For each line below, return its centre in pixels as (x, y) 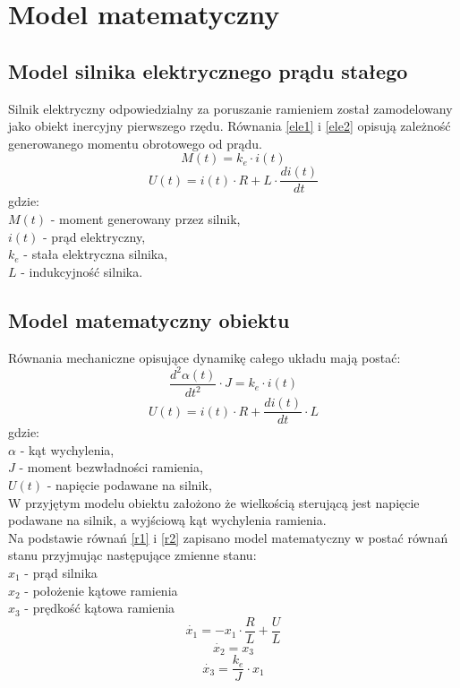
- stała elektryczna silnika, (96, 254)
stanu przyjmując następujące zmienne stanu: (132, 555)
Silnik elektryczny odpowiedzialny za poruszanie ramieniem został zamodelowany (230, 108)
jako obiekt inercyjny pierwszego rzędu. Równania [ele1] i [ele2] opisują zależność (230, 126)
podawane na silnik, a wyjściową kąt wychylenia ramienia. (167, 520)
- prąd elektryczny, (94, 236)
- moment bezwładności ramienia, (111, 467)
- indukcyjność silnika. (82, 271)
